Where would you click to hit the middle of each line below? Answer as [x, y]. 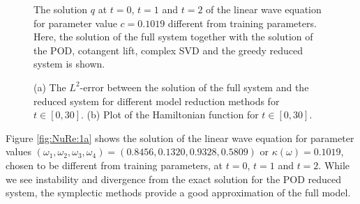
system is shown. [69, 64]
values [19, 151]
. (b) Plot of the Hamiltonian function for [170, 115]
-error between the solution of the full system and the [194, 87]
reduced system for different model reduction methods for [157, 101]
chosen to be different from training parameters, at [114, 165]
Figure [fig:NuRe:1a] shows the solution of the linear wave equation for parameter [180, 138]
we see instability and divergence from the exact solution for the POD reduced [174, 179]
